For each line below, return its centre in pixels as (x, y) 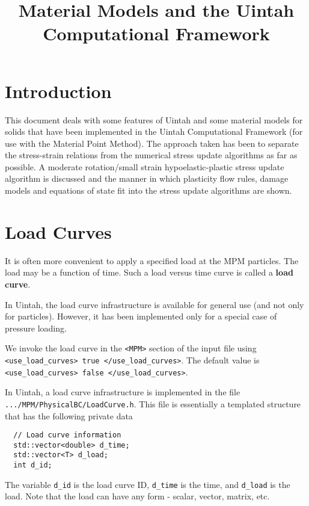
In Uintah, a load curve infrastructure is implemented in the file (123, 392)
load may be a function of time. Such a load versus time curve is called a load (149, 272)
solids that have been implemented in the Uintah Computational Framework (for (154, 131)
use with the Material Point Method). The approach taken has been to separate (152, 143)
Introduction (58, 91)
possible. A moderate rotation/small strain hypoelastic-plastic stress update (145, 166)
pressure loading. (36, 328)
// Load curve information (67, 435)
